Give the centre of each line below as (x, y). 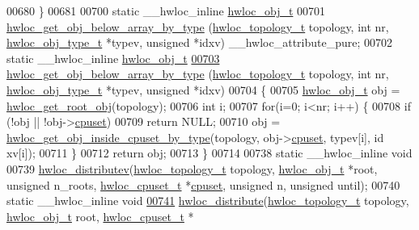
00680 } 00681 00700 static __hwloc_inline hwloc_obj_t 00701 (166, 10)
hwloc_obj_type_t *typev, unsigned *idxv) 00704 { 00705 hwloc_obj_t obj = (203, 89)
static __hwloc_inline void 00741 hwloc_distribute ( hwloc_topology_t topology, (208, 201)
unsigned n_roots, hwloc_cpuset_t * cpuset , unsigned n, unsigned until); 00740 (203, 184)
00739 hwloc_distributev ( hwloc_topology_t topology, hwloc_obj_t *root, (192, 168)
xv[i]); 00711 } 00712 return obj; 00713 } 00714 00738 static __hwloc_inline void (209, 153)
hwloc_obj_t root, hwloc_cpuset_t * (100, 216)
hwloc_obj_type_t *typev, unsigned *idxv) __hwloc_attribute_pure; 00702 (200, 42)
